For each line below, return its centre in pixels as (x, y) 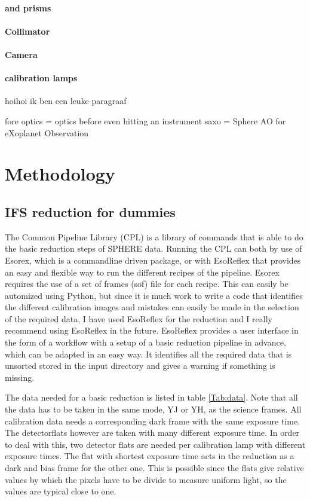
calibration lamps (41, 78)
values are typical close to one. (61, 491)
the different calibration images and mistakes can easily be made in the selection (152, 307)
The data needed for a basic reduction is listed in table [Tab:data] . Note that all (151, 397)
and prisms (28, 7)
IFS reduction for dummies (90, 211)
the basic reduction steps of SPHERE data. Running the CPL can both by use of (154, 248)
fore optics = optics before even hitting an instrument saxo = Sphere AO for (145, 120)
